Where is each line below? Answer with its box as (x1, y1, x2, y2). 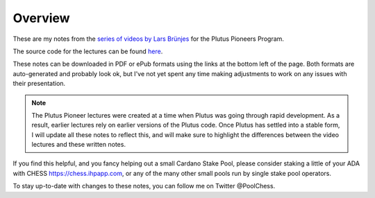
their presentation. (12, 80, 66, 88)
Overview (12, 10, 70, 26)
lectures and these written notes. (31, 141, 126, 149)
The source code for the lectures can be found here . (12, 47, 163, 55)
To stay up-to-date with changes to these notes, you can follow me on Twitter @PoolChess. (12, 182, 276, 190)
